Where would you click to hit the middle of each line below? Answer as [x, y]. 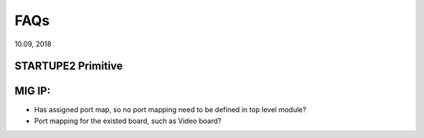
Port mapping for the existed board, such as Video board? [128, 121]
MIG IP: [33, 91]
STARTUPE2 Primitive [69, 66]
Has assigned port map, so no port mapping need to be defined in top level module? [170, 110]
